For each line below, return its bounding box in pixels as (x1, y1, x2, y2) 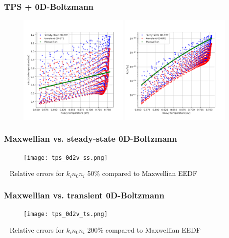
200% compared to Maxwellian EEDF (87, 224, 201, 235)
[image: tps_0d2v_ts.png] (23, 211, 108, 218)
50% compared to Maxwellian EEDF (87, 168, 197, 178)
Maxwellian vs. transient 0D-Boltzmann (4, 189, 164, 201)
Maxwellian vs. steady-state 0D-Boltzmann (4, 132, 177, 145)
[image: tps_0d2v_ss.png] (23, 154, 108, 161)
